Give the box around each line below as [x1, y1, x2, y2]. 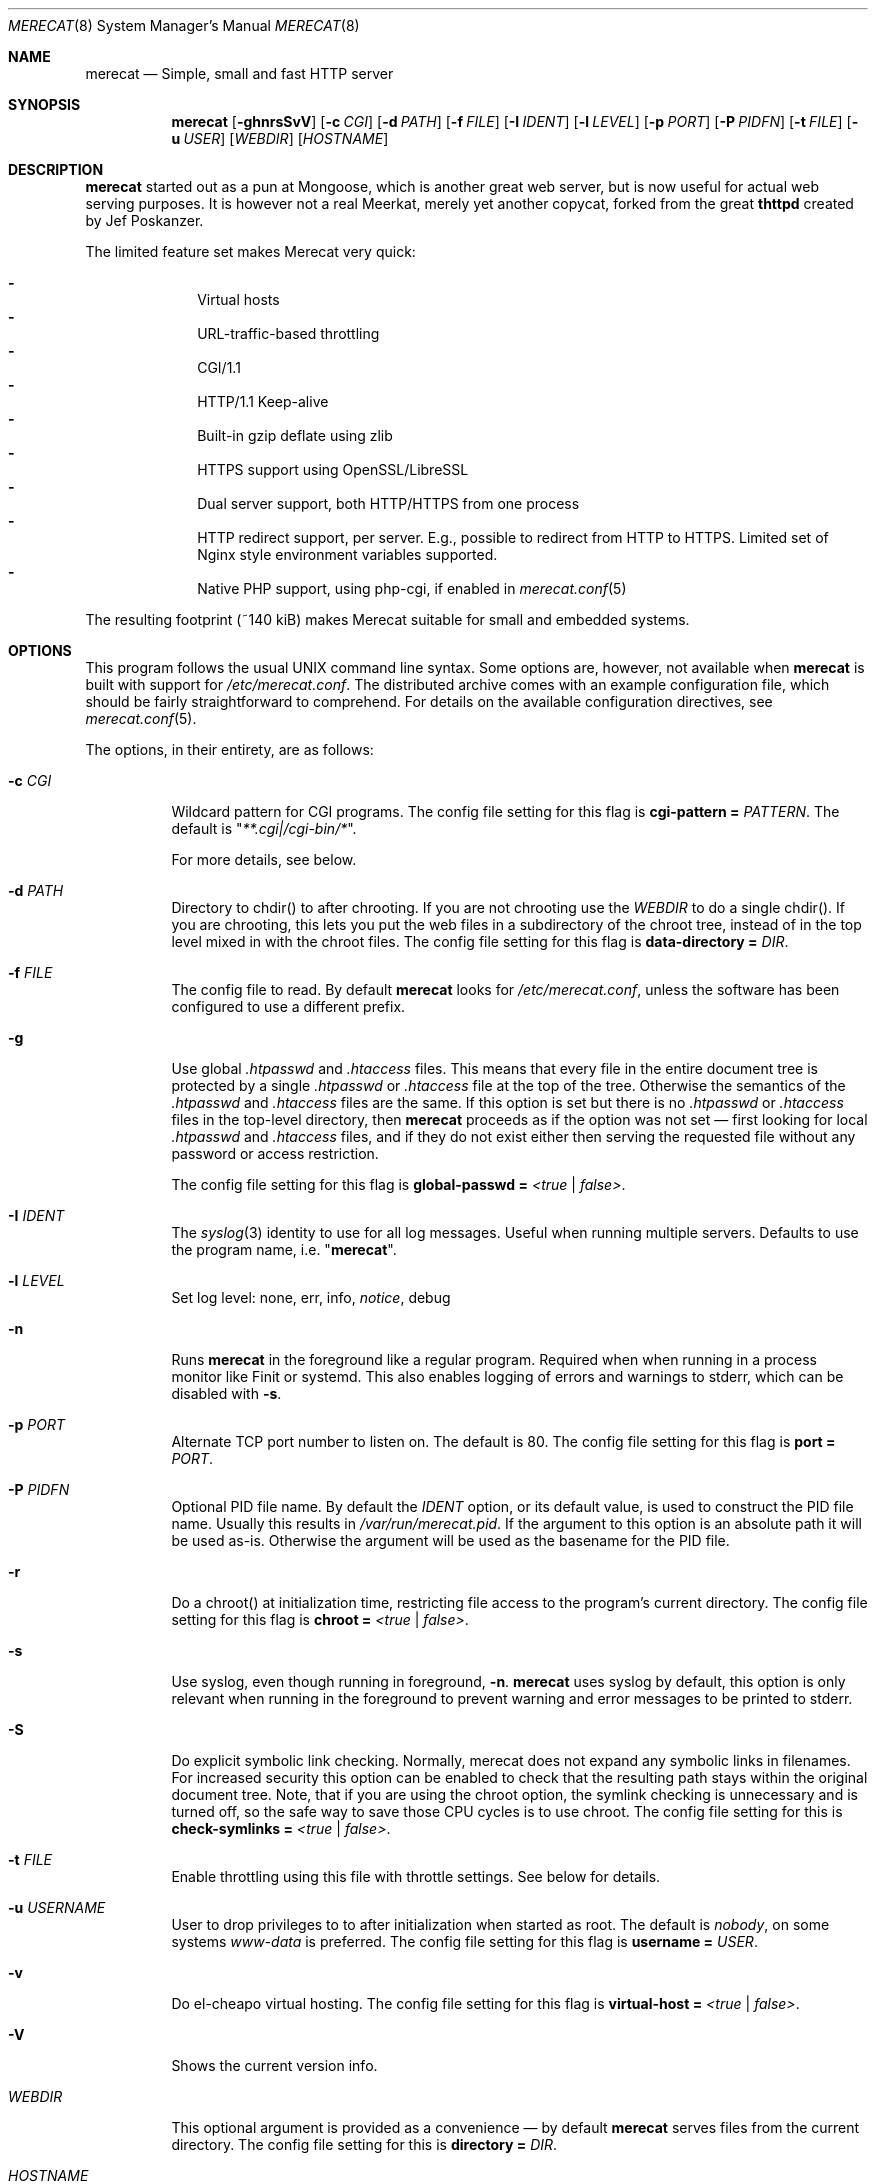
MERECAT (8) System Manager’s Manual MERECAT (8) [8, 17, 360, 34]
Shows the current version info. [171, 2057, 378, 2074]
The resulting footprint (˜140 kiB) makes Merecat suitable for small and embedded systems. [85, 611, 690, 628]
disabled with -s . [171, 1385, 282, 1402]
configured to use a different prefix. [171, 998, 406, 1015]
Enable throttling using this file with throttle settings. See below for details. [171, 1868, 661, 1885]
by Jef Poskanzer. [85, 212, 204, 229]
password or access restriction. [171, 1145, 379, 1162]
